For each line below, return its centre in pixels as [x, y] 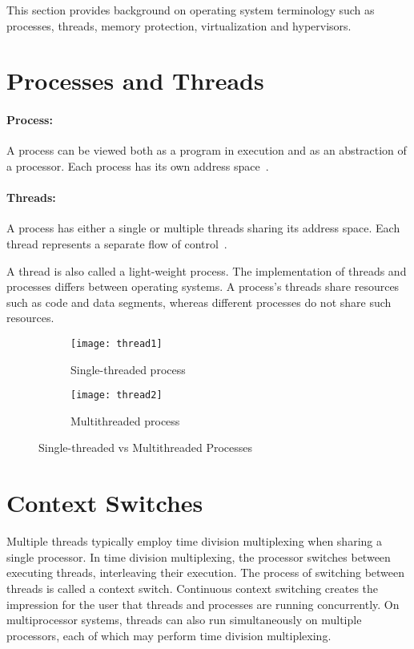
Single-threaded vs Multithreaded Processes [146, 447]
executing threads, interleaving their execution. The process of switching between [206, 572]
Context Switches [105, 503]
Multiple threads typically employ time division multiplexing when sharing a [194, 541]
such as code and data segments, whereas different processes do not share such [199, 302]
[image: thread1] [117, 343]
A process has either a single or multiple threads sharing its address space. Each [203, 228]
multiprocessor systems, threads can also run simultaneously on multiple [184, 620]
